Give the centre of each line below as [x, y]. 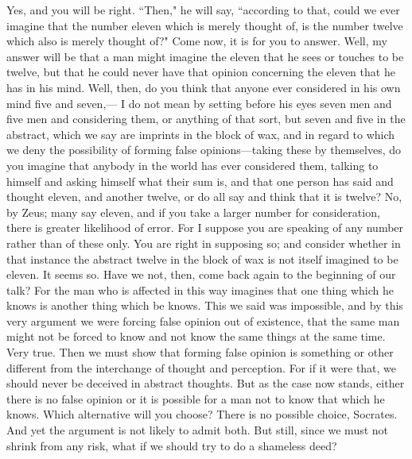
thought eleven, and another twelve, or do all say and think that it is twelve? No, [204, 197]
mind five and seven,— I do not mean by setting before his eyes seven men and [199, 103]
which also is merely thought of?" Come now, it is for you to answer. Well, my [197, 41]
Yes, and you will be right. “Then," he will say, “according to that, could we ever [203, 10]
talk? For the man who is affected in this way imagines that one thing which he [200, 289]
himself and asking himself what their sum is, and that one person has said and [200, 181]
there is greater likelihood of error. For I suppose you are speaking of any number [205, 228]
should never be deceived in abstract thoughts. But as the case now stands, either [206, 383]
